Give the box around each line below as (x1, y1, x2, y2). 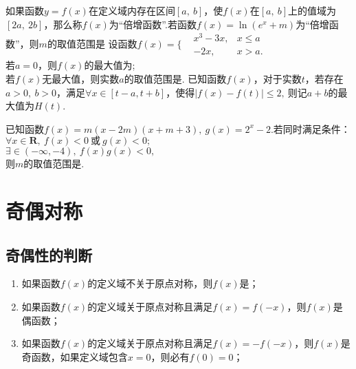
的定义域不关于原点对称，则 (87, 276, 213, 291)
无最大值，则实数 (42, 71, 120, 85)
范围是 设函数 (76, 36, 137, 50)
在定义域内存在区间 (88, 3, 175, 17)
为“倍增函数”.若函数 (109, 17, 197, 31)
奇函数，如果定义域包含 (21, 349, 128, 363)
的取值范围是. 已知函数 (124, 71, 227, 85)
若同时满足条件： (273, 121, 351, 136)
